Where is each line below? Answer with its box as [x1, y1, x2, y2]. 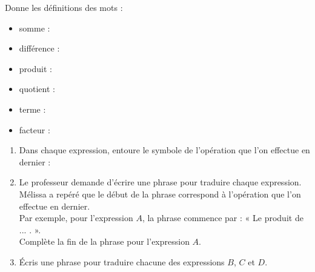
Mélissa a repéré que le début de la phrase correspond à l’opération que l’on [19, 187, 301, 200]
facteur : [19, 123, 50, 136]
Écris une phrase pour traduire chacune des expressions [19, 255, 225, 268]
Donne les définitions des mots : [5, 1, 123, 13]
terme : [19, 102, 46, 115]
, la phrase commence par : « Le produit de [142, 211, 303, 224]
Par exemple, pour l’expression [19, 211, 133, 224]
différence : [19, 42, 60, 55]
